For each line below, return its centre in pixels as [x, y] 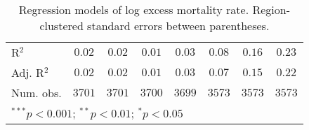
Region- [271, 9]
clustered [61, 26]
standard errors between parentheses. [178, 26]
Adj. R [28, 72]
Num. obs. [37, 93]
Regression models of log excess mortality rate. [134, 9]
